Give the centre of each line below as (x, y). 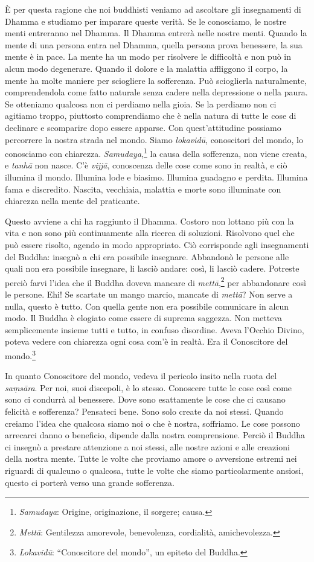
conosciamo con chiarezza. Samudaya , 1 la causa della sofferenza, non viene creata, (156, 152)
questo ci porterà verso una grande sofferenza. (90, 482)
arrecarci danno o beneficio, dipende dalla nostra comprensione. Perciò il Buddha (155, 435)
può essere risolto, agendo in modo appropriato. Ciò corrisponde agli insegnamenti (157, 244)
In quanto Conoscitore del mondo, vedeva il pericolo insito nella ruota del (141, 376)
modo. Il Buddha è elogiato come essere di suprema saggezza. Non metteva (143, 318)
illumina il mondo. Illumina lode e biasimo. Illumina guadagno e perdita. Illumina (156, 177)
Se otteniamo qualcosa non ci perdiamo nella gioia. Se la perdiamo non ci (141, 104)
